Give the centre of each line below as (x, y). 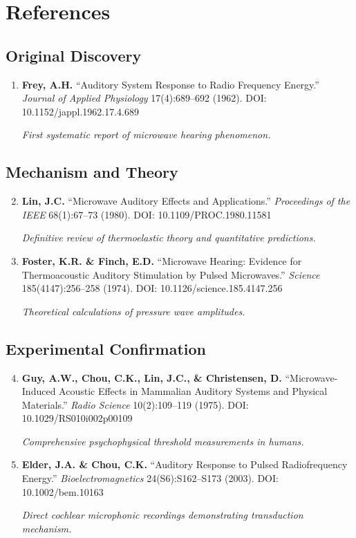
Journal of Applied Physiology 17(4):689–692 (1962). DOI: (144, 98)
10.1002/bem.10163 (63, 491)
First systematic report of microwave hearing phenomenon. (146, 134)
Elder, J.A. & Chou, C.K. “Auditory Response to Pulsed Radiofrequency (185, 464)
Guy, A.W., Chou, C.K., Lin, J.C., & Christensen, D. (152, 377)
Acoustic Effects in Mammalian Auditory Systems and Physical (193, 391)
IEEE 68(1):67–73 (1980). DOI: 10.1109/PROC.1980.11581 (147, 214)
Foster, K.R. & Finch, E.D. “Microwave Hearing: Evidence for (162, 260)
